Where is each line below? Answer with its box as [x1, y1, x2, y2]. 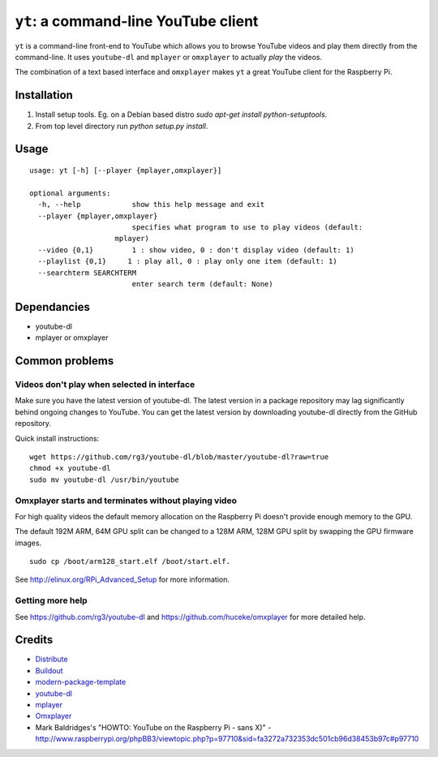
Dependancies [15, 300, 91, 314]
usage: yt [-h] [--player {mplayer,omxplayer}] [29, 166, 222, 175]
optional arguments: [29, 188, 111, 198]
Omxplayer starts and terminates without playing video [15, 495, 237, 506]
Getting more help [15, 595, 88, 606]
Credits [15, 633, 54, 647]
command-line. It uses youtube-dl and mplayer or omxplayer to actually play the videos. [15, 52, 323, 62]
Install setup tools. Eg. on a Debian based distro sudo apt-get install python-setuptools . [35, 110, 328, 119]
